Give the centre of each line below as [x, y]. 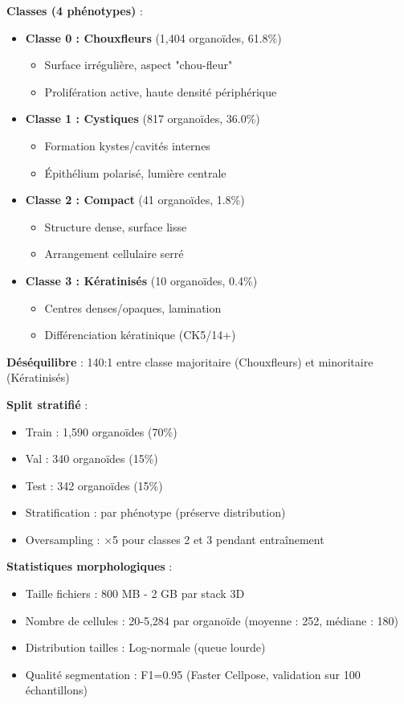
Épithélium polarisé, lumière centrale [135, 172]
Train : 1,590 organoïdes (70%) [101, 431]
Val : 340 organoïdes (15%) [92, 458]
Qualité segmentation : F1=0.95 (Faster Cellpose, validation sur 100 [193, 674]
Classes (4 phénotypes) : [75, 10]
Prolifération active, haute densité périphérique [161, 91]
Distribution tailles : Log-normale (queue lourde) [145, 647]
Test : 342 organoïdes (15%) [94, 485]
